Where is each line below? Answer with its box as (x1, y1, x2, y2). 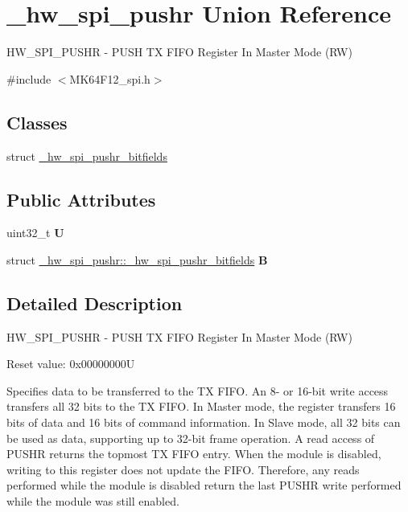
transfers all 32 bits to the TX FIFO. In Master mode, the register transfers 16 (6, 398, 396, 415)
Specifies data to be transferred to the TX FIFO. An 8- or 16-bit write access (6, 382, 389, 399)
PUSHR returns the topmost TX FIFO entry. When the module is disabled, (6, 445, 381, 462)
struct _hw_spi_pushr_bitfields (6, 147, 167, 164)
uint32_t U (6, 224, 64, 241)
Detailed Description (6, 290, 183, 315)
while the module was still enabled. (6, 493, 179, 510)
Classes (6, 109, 68, 134)
